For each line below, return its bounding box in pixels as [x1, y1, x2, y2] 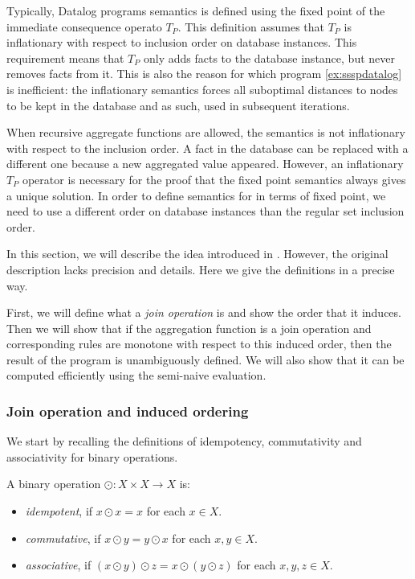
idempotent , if [25, 503, 93, 519]
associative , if [25, 556, 92, 573]
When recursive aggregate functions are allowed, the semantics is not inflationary [6, 124, 405, 141]
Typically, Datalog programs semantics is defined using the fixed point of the [6, 2, 385, 18]
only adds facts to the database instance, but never [143, 49, 395, 66]
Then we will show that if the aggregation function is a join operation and [6, 319, 372, 336]
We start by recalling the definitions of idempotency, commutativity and [6, 433, 362, 450]
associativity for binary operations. [6, 448, 178, 465]
